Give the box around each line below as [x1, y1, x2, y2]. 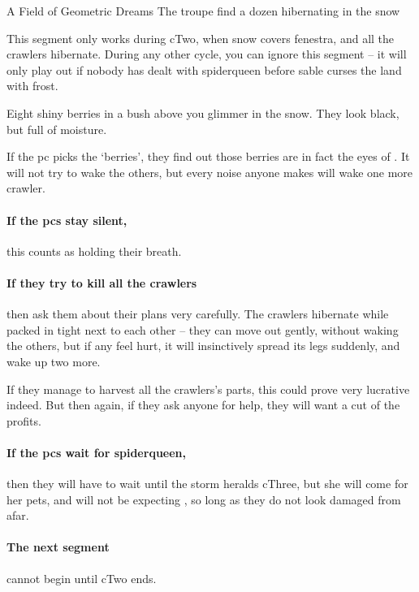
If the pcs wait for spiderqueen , [6, 443, 186, 460]
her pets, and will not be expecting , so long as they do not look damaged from [6, 490, 401, 508]
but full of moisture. [6, 120, 107, 137]
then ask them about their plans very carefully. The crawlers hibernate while [6, 305, 389, 322]
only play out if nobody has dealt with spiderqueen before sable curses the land [6, 61, 402, 78]
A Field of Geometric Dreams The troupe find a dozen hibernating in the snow [6, 2, 400, 19]
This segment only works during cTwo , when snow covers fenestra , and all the [6, 29, 395, 46]
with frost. [6, 77, 58, 94]
